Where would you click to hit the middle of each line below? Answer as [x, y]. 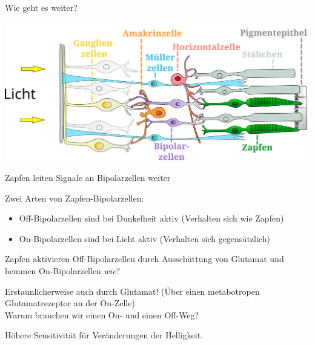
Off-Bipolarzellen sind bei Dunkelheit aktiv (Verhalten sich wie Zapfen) [151, 218]
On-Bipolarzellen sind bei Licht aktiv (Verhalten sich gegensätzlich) [144, 238]
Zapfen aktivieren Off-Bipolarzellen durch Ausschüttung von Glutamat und [144, 259]
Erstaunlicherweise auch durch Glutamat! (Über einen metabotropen [132, 291]
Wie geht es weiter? [41, 7]
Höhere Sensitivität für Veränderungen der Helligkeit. [104, 335]
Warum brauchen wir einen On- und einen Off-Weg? [102, 314]
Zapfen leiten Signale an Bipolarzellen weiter [88, 178]
